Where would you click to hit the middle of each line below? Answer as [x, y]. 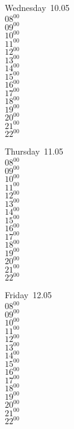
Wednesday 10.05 [37, 7]
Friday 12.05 [29, 295]
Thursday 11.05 [34, 151]
